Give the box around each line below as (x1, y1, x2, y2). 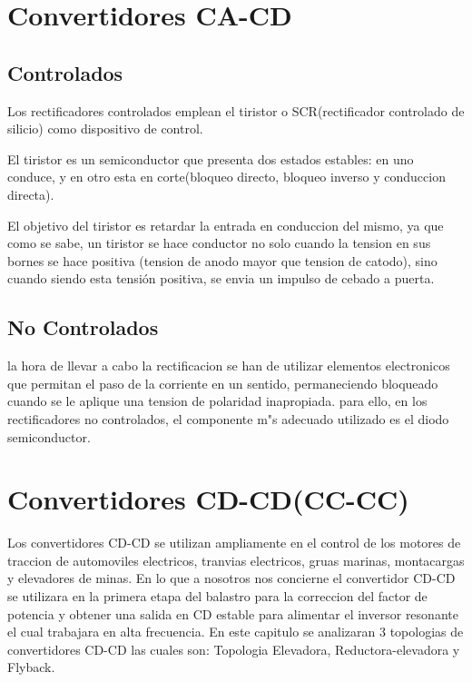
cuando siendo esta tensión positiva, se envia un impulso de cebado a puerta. (7, 269, 435, 288)
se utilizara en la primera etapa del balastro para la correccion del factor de (7, 587, 428, 605)
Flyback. (7, 657, 55, 677)
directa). (7, 184, 54, 203)
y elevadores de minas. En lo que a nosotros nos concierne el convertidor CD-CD (7, 568, 456, 588)
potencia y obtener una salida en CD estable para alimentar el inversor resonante (7, 604, 458, 623)
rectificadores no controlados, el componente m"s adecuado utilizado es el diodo (7, 409, 449, 428)
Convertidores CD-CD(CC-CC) (7, 480, 409, 518)
